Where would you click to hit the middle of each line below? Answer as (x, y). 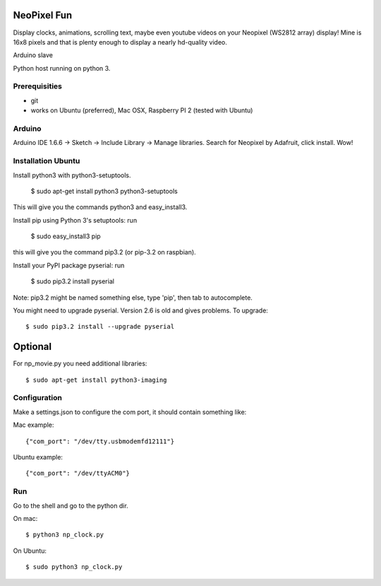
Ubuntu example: (38, 457)
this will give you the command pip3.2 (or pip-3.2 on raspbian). (105, 252)
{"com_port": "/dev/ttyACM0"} (78, 473)
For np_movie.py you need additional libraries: (80, 363)
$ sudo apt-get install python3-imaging (96, 380)
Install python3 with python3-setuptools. (72, 175)
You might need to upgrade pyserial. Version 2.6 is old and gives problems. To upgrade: (140, 310)
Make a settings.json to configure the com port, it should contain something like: (130, 412)
